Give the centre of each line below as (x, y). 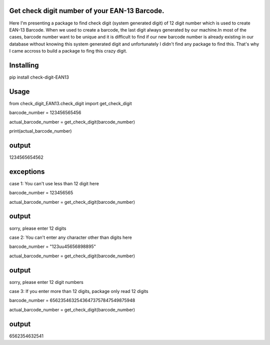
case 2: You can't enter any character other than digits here (70, 237)
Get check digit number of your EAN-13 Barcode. (87, 11)
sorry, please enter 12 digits (38, 228)
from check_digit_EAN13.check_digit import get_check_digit (70, 103)
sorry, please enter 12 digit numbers (46, 282)
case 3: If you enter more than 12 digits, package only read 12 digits (79, 291)
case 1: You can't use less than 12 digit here (54, 183)
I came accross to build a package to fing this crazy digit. (68, 51)
